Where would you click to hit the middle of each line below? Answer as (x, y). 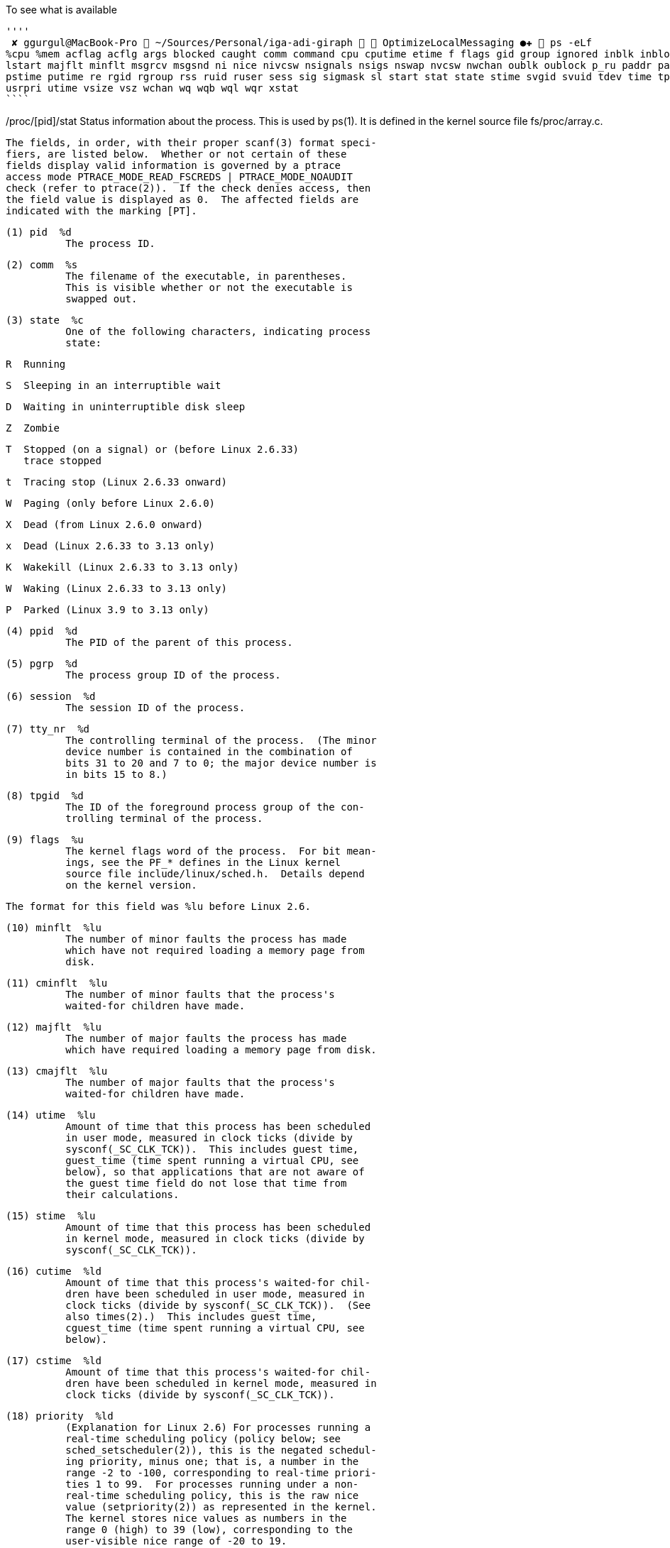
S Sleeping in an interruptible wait (114, 385)
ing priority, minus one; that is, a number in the (212, 1461)
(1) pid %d (39, 232)
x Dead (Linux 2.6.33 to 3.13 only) (111, 546)
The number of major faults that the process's (200, 1082)
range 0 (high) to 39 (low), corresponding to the (209, 1530)
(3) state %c (45, 320)
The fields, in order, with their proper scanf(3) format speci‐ (191, 143)
